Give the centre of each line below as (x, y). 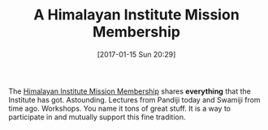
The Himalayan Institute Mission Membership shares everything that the (130, 91)
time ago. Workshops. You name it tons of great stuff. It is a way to (120, 108)
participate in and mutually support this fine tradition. (97, 117)
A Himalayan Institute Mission (136, 15)
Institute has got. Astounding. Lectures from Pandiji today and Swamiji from (135, 99)
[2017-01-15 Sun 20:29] (136, 54)
